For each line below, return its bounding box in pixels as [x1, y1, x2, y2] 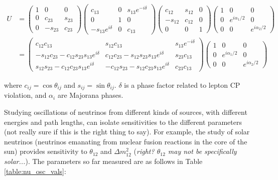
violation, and [4, 90, 47, 100]
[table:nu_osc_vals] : [4, 165, 66, 176]
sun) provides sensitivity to [4, 146, 87, 156]
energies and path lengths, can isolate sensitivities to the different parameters [4, 116, 242, 127]
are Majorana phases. [57, 90, 123, 100]
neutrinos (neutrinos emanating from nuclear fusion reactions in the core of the [4, 136, 247, 146]
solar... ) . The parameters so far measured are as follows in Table [4, 156, 203, 166]
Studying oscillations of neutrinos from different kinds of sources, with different [4, 107, 247, 117]
